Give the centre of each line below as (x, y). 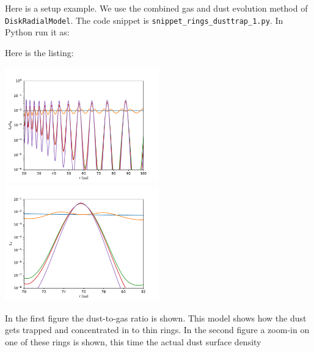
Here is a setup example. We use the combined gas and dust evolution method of (156, 8)
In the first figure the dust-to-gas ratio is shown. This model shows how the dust (156, 318)
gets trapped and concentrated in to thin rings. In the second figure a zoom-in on (157, 330)
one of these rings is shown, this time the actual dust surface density (133, 341)
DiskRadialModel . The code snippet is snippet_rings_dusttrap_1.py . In (144, 20)
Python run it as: (37, 32)
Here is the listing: (39, 52)
